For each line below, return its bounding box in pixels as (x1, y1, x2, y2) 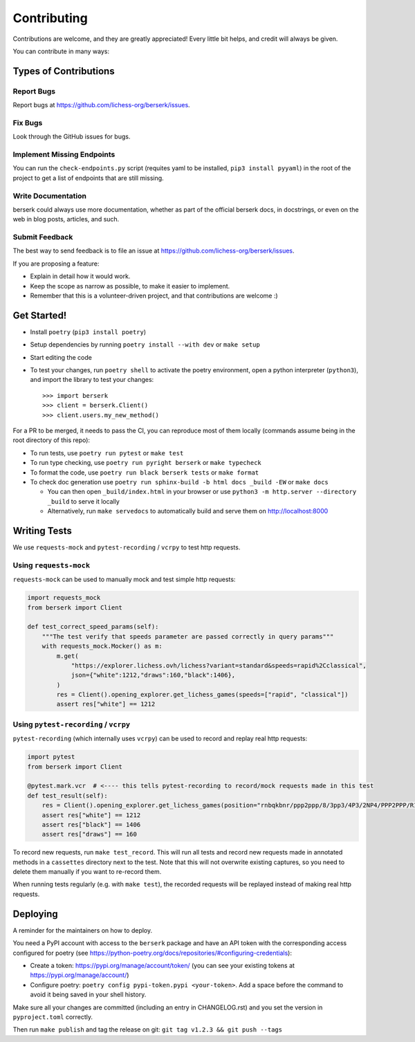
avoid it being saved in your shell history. (30, 990, 147, 999)
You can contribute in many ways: (12, 47, 110, 55)
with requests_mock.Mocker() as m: (41, 642, 163, 650)
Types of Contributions (12, 65, 115, 77)
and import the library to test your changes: (30, 376, 154, 384)
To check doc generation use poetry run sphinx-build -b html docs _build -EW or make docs (30, 477, 329, 486)
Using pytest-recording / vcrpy (12, 720, 131, 729)
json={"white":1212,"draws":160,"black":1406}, (71, 671, 236, 679)
